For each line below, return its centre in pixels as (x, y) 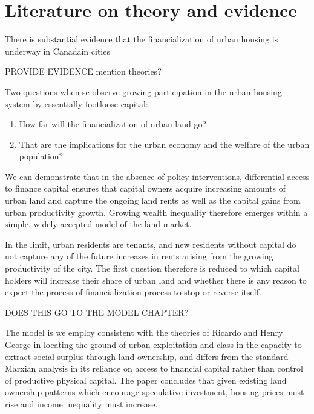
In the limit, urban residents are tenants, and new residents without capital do (151, 244)
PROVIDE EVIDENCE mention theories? (83, 71)
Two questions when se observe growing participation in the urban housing (143, 91)
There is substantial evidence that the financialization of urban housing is (142, 39)
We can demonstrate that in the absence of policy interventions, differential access (157, 176)
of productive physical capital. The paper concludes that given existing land (146, 380)
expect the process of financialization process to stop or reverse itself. (133, 292)
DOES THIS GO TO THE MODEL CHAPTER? (97, 312)
